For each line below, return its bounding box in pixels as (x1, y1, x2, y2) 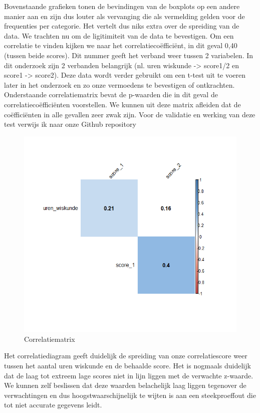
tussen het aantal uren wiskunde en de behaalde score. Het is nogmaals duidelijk (4, 360, 251, 371)
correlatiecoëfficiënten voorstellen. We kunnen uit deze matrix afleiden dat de (4, 99, 241, 109)
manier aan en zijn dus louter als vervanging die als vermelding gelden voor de (4, 11, 245, 21)
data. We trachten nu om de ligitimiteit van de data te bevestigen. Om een (4, 30, 234, 41)
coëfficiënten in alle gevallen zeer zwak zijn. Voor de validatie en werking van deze (4, 109, 255, 119)
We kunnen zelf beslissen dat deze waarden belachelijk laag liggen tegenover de (4, 380, 246, 390)
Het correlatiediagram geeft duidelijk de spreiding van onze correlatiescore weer (4, 350, 247, 361)
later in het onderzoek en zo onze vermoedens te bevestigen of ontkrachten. (4, 79, 235, 90)
